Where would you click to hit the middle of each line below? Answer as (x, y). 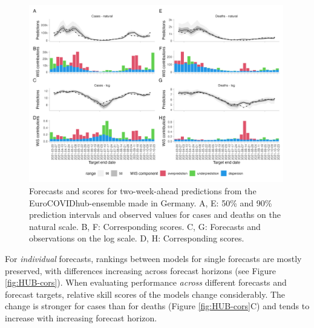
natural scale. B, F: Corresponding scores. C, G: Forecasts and (145, 226)
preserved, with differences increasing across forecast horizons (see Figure (140, 270)
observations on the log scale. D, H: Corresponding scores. (137, 238)
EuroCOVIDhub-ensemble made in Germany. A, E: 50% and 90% (151, 202)
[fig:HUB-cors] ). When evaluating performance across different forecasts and (146, 282)
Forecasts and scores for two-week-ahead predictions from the (143, 191)
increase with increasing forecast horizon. (81, 318)
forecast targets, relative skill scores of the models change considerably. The (145, 294)
